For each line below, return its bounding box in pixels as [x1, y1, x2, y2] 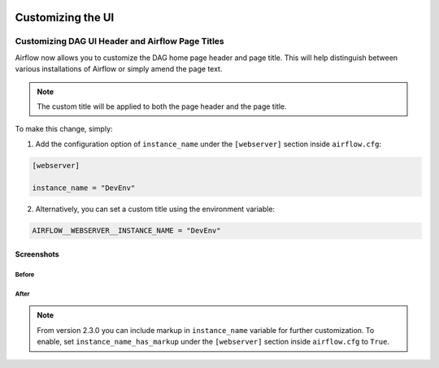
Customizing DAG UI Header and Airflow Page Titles [15, 36, 224, 47]
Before [15, 271, 35, 279]
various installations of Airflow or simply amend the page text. [15, 64, 223, 74]
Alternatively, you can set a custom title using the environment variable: [35, 204, 276, 214]
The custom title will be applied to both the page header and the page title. [37, 102, 287, 111]
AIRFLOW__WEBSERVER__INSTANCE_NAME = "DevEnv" [32, 226, 221, 236]
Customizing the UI [15, 11, 115, 24]
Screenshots [15, 249, 60, 259]
